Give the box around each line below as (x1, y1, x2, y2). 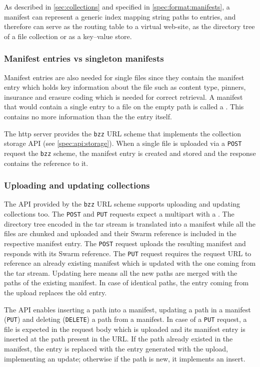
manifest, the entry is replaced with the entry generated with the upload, (4, 343, 228, 353)
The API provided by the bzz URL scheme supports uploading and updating (4, 199, 240, 209)
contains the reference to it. (4, 157, 88, 168)
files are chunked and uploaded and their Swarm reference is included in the (4, 228, 236, 239)
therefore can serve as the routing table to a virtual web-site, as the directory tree (4, 21, 255, 32)
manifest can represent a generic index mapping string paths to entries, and (4, 11, 236, 22)
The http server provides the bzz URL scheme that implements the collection (4, 128, 241, 138)
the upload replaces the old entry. (4, 287, 107, 297)
